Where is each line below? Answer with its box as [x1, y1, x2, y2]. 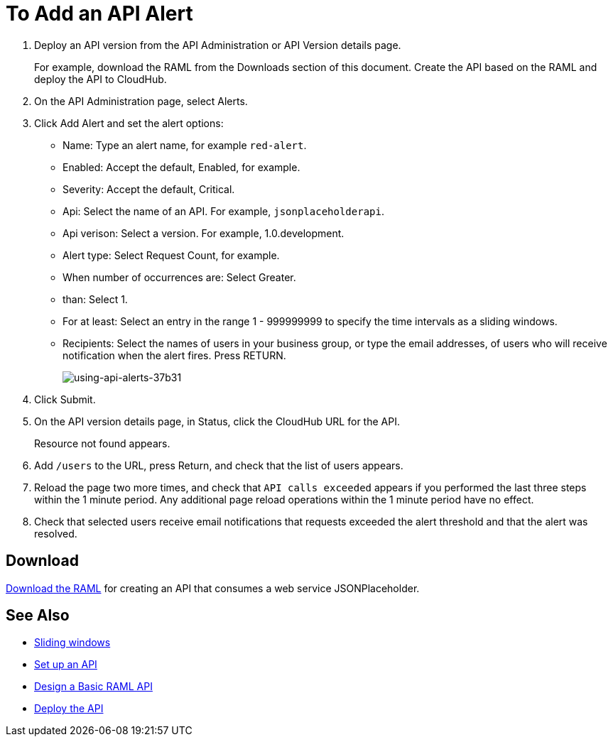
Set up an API [34, 658, 97, 671]
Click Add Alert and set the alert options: [34, 116, 224, 129]
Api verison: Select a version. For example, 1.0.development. [63, 227, 345, 239]
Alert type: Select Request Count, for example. [63, 249, 280, 261]
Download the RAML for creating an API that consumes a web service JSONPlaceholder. [6, 582, 420, 594]
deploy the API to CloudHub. [34, 72, 167, 85]
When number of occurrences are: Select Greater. [63, 271, 296, 283]
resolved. [34, 527, 77, 540]
